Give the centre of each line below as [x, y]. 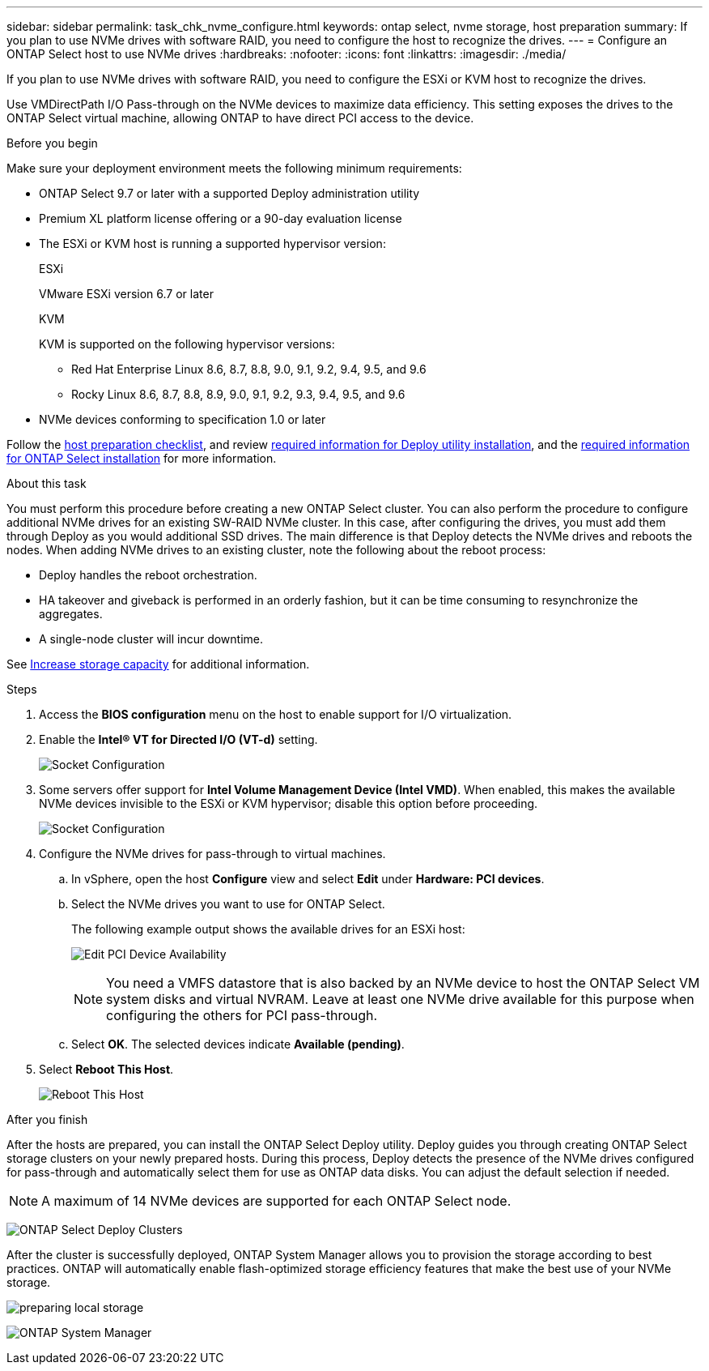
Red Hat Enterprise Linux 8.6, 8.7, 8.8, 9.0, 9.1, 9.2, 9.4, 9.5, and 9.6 [249, 369]
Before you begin [52, 143]
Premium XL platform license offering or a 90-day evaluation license [221, 218]
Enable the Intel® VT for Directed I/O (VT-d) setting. [178, 739]
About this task [47, 483]
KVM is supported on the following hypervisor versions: [187, 344]
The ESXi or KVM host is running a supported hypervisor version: [212, 243]
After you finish [47, 1119]
